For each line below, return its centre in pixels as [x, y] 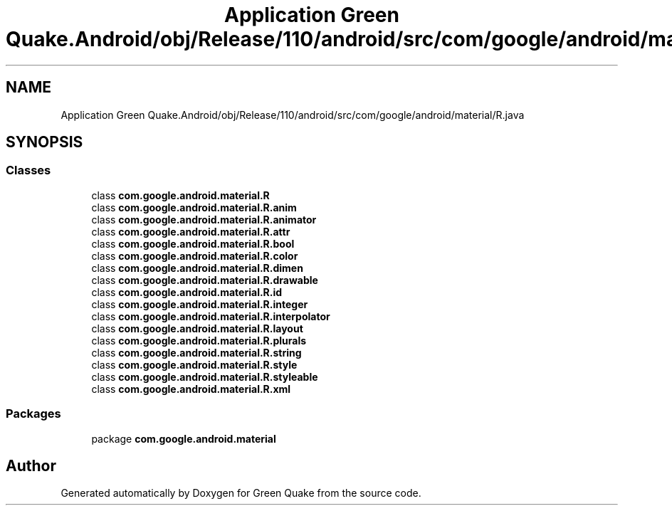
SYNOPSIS [44, 142]
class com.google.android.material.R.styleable [205, 376]
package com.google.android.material [184, 438]
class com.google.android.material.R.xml [191, 389]
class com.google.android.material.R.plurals [199, 340]
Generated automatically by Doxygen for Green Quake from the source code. [241, 493]
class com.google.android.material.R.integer [200, 304]
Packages [33, 414]
